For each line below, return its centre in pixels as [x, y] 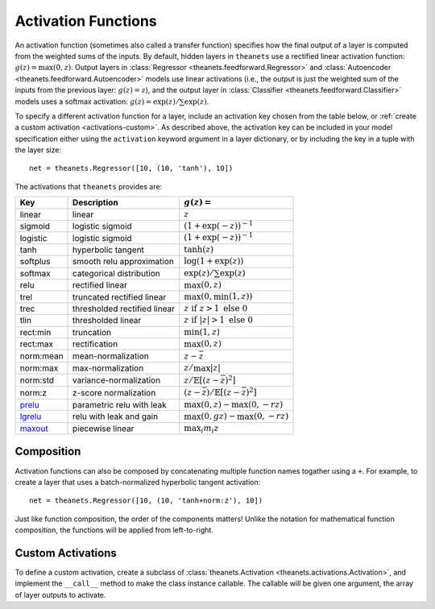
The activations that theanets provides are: [89, 186]
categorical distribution [116, 273]
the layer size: [38, 150]
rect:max [37, 344]
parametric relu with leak [120, 405]
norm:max [39, 368]
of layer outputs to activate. [60, 594]
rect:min [35, 332]
